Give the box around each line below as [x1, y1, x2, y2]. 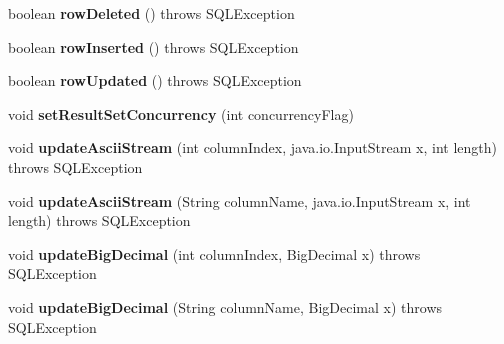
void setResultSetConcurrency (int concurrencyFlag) [8, 103, 354, 124]
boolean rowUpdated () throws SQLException [8, 70, 302, 91]
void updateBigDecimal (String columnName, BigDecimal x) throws [8, 296, 443, 317]
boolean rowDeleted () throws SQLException [8, 3, 295, 23]
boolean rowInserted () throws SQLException [8, 36, 299, 57]
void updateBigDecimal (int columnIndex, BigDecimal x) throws [8, 243, 421, 264]
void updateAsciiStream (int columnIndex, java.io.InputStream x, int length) [8, 137, 497, 158]
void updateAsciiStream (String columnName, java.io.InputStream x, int [8, 190, 471, 211]
